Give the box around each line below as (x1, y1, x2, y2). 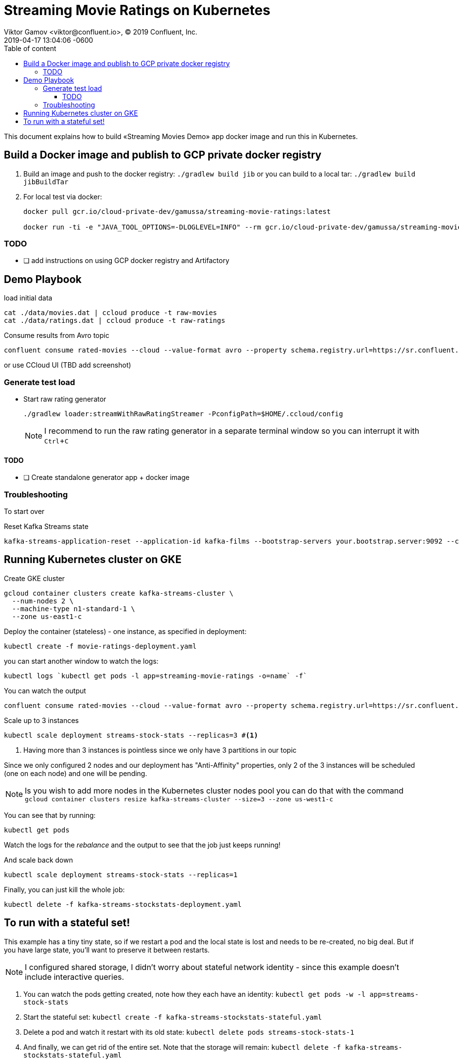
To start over (4, 507, 45, 515)
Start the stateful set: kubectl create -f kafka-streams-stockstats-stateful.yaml (23, 1012, 322, 1021)
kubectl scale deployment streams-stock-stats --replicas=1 (4, 870, 238, 879)
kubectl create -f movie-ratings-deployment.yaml (4, 642, 197, 650)
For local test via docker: (23, 192, 102, 201)
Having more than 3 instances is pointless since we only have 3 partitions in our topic (23, 745, 297, 754)
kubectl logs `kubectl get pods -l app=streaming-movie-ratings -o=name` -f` (4, 671, 307, 680)
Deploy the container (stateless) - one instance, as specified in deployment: (4, 627, 247, 636)
